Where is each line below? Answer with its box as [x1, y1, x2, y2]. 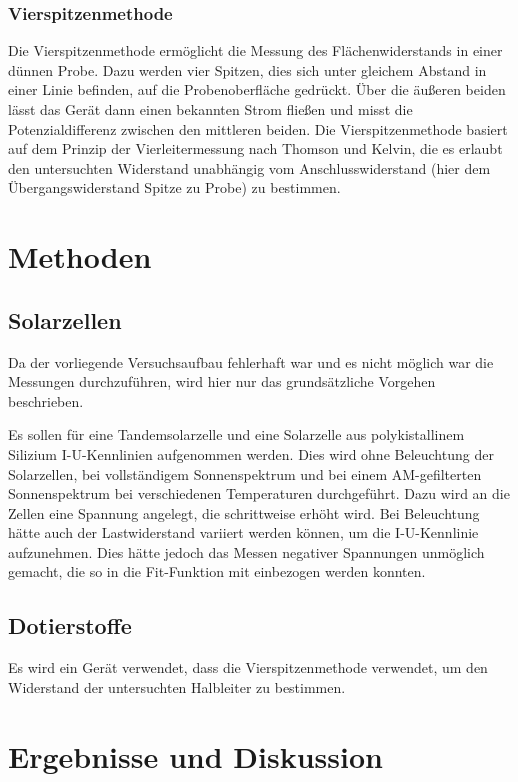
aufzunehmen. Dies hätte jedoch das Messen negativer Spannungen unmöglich [8, 541, 485, 562]
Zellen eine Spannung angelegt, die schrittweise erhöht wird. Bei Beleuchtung [8, 502, 480, 523]
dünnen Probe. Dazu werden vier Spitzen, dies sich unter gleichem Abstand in [8, 59, 487, 80]
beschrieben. [8, 390, 84, 411]
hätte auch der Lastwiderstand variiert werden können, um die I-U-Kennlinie [8, 522, 479, 543]
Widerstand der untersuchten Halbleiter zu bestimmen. [8, 676, 346, 697]
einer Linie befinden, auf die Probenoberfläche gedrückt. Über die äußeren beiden [8, 79, 506, 100]
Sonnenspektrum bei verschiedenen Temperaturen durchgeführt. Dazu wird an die [8, 483, 510, 504]
